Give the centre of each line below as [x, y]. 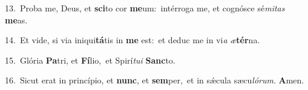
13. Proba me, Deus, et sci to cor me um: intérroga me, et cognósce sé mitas [145, 8]
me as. [16, 19]
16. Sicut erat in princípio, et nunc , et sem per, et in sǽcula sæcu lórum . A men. [155, 80]
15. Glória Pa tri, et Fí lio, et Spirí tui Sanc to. [90, 60]
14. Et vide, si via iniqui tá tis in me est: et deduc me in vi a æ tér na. [133, 40]
